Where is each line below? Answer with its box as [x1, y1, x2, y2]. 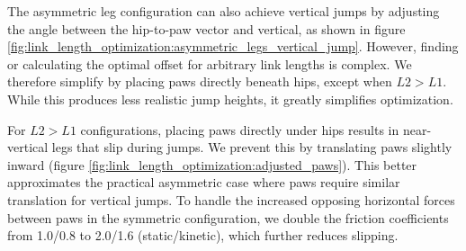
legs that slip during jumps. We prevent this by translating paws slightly [51, 138, 453, 157]
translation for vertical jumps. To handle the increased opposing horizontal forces [7, 190, 455, 209]
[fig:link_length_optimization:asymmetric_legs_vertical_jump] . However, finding [7, 37, 459, 56]
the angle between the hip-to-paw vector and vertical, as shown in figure [7, 19, 406, 38]
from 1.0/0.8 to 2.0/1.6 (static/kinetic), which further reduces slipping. [7, 226, 399, 245]
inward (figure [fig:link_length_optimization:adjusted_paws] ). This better [7, 155, 417, 174]
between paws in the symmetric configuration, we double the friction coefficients [7, 208, 449, 227]
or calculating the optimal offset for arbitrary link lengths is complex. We [7, 54, 412, 73]
